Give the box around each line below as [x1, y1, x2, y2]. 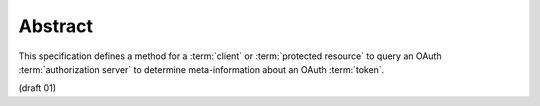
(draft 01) [18, 82, 57, 94]
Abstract [18, 15, 94, 37]
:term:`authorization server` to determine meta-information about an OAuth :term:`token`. [18, 63, 385, 75]
